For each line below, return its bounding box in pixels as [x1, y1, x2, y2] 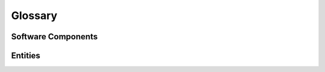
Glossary [11, 9, 58, 22]
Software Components [11, 32, 98, 42]
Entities [11, 51, 40, 61]
